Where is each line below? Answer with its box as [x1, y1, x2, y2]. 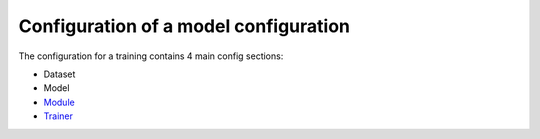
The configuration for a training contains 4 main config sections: [18, 50, 284, 62]
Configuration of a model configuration [18, 15, 350, 37]
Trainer [43, 110, 74, 122]
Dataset [43, 68, 76, 80]
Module [43, 96, 75, 108]
